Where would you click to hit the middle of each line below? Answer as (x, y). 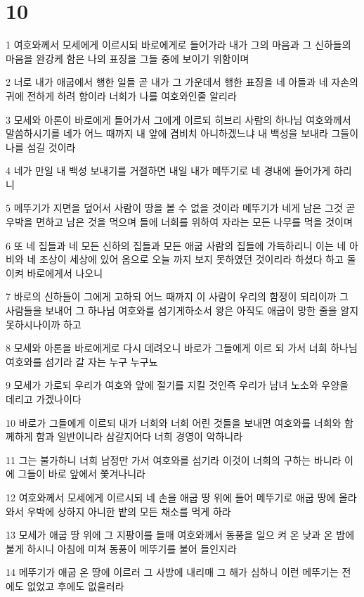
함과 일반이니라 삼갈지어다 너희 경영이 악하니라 (139, 436)
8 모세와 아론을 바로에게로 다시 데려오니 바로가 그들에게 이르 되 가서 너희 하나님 (182, 348)
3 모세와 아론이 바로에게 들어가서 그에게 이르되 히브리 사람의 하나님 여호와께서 (178, 119)
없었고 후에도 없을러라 (76, 585)
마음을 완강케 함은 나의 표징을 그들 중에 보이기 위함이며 (128, 58)
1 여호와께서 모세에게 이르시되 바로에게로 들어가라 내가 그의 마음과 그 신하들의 (178, 45)
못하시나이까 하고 (44, 324)
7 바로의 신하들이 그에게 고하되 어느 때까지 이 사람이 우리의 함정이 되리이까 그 (177, 296)
